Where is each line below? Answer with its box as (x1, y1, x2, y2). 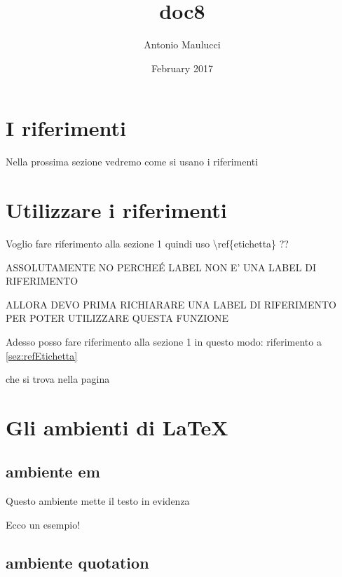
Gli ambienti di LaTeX (6, 412, 228, 441)
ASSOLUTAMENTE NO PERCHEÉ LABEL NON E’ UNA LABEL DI (6, 259, 316, 274)
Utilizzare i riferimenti (6, 196, 227, 224)
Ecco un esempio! (6, 517, 81, 531)
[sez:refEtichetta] (6, 348, 78, 362)
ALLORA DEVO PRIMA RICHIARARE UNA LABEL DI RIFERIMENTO (6, 297, 336, 311)
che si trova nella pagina (6, 372, 110, 386)
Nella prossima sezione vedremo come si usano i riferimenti (6, 154, 259, 169)
